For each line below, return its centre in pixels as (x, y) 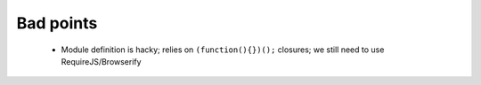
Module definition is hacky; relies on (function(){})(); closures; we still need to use (223, 50)
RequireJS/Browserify (101, 61)
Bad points (57, 23)
